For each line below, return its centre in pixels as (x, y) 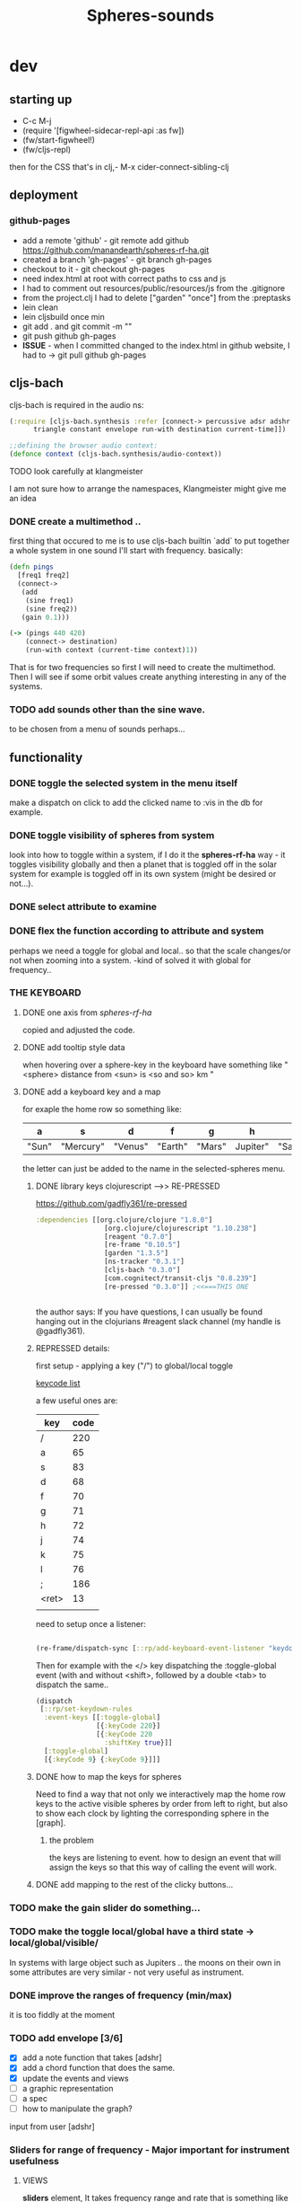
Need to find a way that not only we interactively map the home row (161, 1794)
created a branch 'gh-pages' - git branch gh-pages (117, 259)
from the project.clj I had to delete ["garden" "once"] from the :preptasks (156, 297)
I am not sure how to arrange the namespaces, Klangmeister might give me (148, 489)
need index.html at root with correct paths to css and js (124, 279)
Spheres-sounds (150, 16)
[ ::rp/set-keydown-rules (86, 1709)
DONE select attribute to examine (83, 906)
